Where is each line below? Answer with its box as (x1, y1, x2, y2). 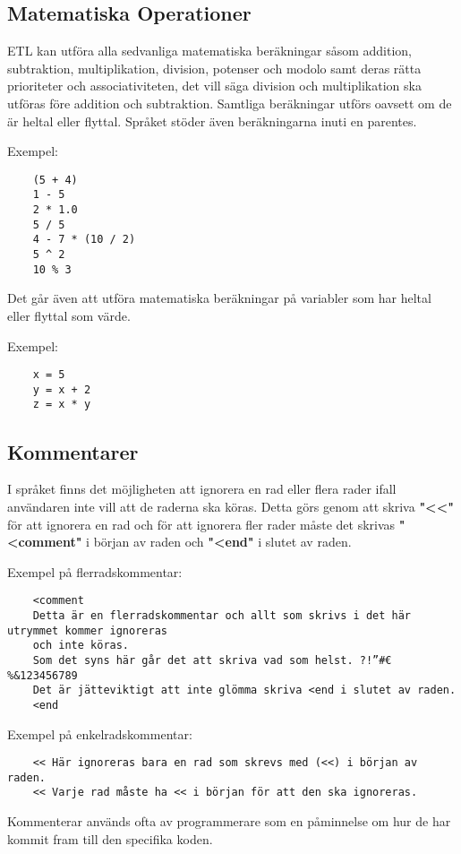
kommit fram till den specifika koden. (7, 829, 213, 848)
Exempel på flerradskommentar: (7, 562, 183, 581)
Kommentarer (7, 437, 139, 465)
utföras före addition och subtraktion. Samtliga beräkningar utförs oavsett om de (7, 93, 452, 112)
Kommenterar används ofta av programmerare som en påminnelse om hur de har (7, 812, 451, 831)
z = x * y (32, 398, 91, 411)
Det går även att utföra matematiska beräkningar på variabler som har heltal (7, 289, 431, 307)
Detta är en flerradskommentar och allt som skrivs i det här (32, 608, 412, 622)
